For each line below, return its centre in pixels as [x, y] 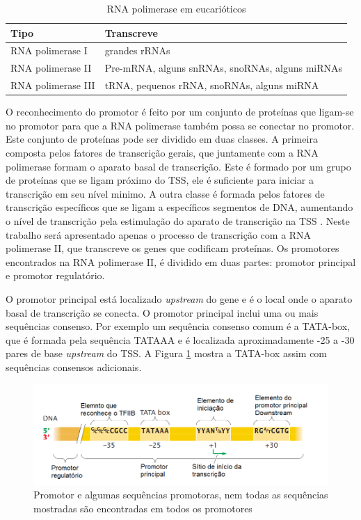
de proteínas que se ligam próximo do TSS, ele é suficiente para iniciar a [160, 180]
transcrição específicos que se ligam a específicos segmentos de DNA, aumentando [179, 207]
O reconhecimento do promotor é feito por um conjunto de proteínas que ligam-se [180, 112]
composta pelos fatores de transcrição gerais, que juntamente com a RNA [162, 152]
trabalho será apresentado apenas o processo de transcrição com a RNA [159, 234]
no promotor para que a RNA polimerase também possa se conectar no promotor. [180, 125]
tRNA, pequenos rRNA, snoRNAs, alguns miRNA [212, 85]
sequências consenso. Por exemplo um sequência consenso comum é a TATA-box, [178, 326]
